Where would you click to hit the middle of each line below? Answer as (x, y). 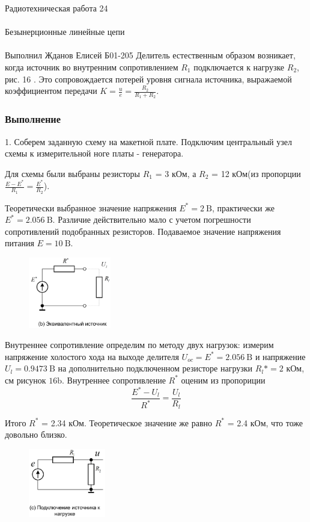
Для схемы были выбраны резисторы (73, 173)
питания (20, 243)
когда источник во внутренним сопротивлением (92, 67)
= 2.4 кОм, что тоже (265, 422)
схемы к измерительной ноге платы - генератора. (94, 153)
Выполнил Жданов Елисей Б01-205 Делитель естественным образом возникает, (150, 55)
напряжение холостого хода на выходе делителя (92, 356)
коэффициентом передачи (51, 91)
